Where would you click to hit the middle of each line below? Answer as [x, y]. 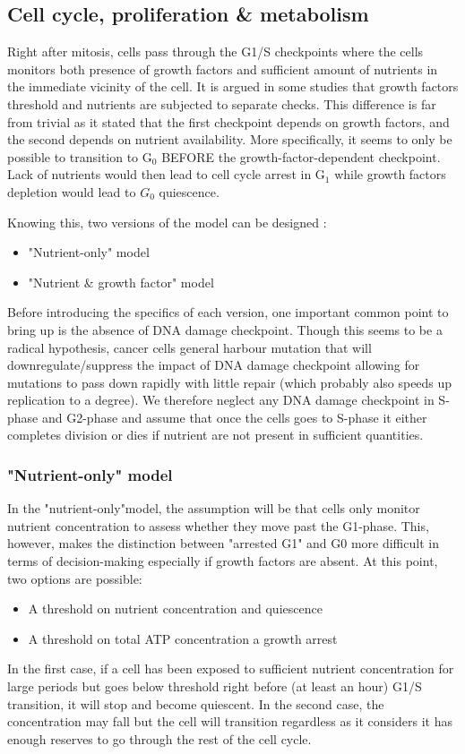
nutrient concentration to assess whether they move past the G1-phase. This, [218, 525]
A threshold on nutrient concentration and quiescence [175, 608]
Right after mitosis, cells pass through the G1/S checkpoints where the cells [215, 51]
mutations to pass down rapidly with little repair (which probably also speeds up [230, 382]
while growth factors [390, 174]
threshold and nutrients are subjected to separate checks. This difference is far [222, 103]
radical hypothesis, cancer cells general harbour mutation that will [189, 347]
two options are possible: [75, 578]
